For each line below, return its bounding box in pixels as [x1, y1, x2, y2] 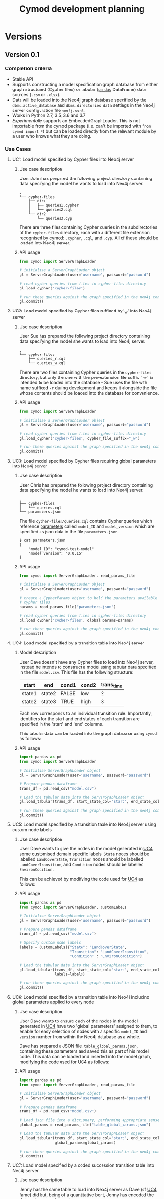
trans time [101, 681, 122, 689]
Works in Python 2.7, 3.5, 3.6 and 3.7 [12, 112, 86, 118]
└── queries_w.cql [28, 361, 66, 366]
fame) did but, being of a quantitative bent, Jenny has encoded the [19, 1192, 154, 1198]
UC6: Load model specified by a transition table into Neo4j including [12, 994, 150, 1000]
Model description [19, 649, 56, 655]
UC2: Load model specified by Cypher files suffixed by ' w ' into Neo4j [12, 308, 151, 315]
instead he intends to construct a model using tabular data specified [19, 664, 157, 670]
